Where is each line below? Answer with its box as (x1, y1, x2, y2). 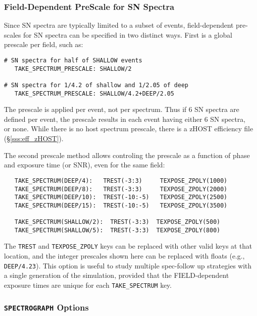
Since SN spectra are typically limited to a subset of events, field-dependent (4, 20, 234, 30)
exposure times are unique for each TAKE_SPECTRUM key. (4, 279, 172, 290)
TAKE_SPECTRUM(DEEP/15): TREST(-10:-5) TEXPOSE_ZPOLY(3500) (14, 202, 228, 209)
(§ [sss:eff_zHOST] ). (4, 133, 64, 144)
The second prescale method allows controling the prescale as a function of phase (4, 150, 250, 160)
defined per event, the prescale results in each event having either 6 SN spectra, (4, 113, 246, 124)
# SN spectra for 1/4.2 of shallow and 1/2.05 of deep (4, 81, 189, 89)
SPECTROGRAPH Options (4, 301, 89, 313)
